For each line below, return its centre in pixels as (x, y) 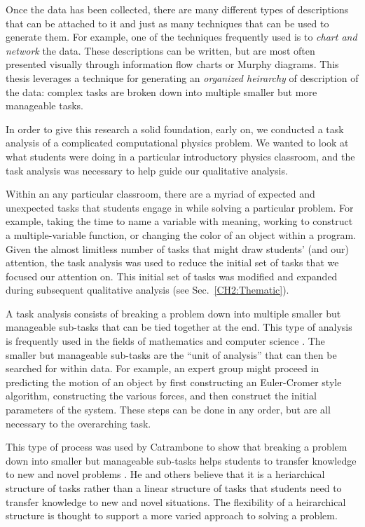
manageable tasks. (44, 105)
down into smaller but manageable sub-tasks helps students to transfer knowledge (181, 460)
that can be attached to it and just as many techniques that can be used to (167, 23)
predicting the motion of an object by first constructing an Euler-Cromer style (174, 382)
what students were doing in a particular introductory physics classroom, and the (180, 156)
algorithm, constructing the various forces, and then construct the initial (161, 396)
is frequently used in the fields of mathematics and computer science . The (165, 341)
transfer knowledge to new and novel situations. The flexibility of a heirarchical (176, 501)
